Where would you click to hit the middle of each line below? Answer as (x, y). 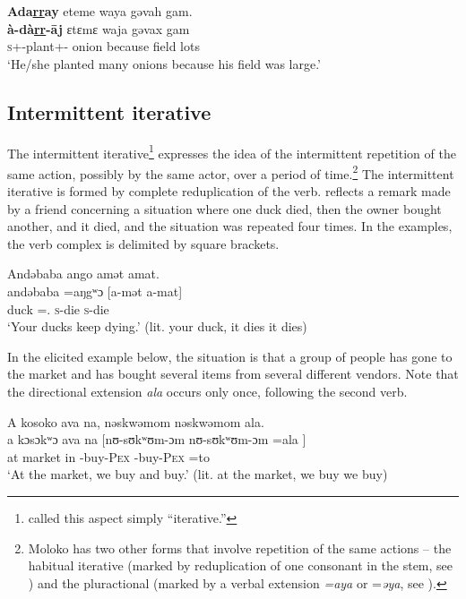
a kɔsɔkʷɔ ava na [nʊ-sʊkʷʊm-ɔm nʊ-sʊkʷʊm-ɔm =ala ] (157, 439)
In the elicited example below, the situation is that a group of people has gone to (230, 356)
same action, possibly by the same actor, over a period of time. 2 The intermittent (231, 172)
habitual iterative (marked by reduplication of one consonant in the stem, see (241, 565)
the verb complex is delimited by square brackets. (143, 243)
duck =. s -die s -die (58, 308)
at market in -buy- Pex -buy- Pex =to (108, 456)
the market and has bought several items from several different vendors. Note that (233, 374)
